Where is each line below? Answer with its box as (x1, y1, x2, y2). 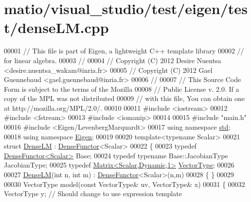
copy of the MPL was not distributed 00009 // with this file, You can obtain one (4, 93, 245, 103)
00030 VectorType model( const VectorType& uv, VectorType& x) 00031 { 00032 (4, 179, 245, 189)
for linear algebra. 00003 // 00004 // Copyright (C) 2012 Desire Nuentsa (4, 55, 221, 65)
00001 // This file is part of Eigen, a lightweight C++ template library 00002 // (4, 46, 244, 56)
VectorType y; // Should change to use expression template (4, 188, 182, 199)
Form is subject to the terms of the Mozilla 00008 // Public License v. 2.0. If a (4, 84, 239, 94)
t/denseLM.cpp (4, 17, 109, 37)
